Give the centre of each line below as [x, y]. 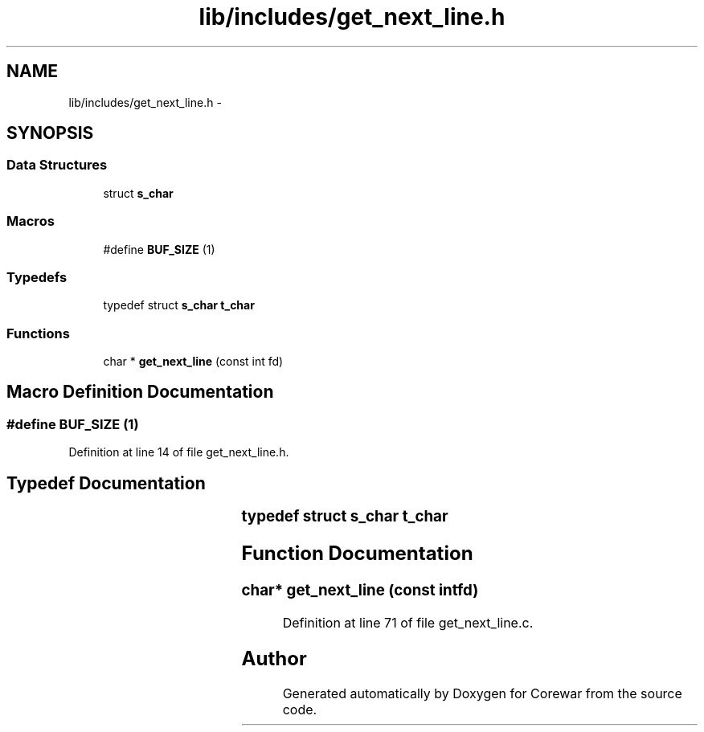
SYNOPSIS [50, 133]
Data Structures [57, 165]
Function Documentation [357, 554]
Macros [31, 221]
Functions [38, 333]
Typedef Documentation [106, 483]
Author [274, 658]
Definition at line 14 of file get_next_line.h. [179, 452]
